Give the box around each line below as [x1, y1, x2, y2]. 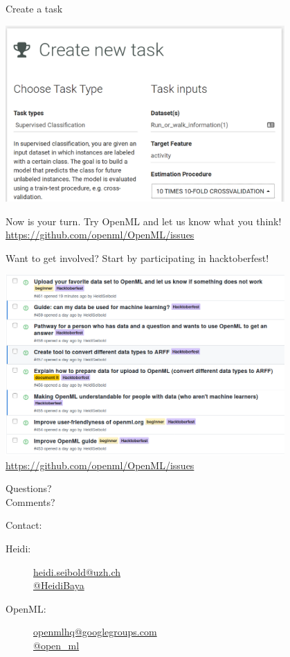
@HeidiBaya [33, 578, 84, 593]
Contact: [6, 518, 42, 532]
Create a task [6, 1, 63, 15]
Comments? [6, 494, 55, 509]
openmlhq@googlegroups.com [33, 624, 157, 639]
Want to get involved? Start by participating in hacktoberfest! [6, 250, 269, 265]
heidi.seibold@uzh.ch [33, 564, 121, 579]
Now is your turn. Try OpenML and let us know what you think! [6, 213, 282, 228]
